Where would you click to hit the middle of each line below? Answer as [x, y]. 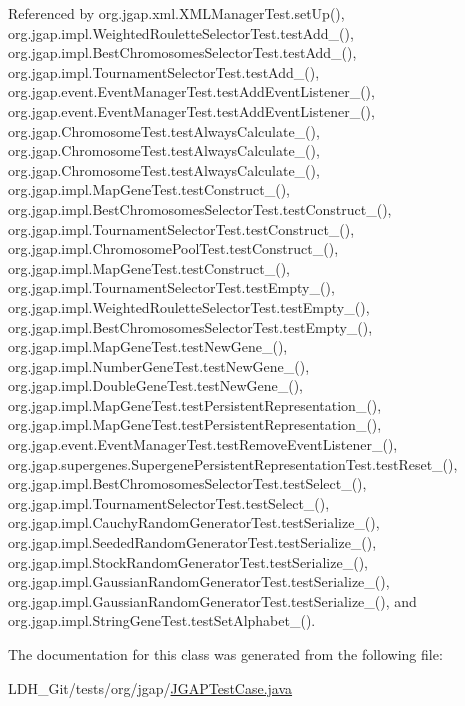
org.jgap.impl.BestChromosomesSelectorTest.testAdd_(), [182, 52]
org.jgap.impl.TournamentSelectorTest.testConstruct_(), [181, 228]
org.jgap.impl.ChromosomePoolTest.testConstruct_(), [173, 248]
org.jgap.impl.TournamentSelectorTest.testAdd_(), [164, 71]
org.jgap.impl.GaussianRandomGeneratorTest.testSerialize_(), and [212, 600]
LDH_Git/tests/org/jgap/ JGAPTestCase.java [150, 687]
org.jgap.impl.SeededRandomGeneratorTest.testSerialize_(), [192, 542]
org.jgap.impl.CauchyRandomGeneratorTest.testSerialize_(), [194, 522]
